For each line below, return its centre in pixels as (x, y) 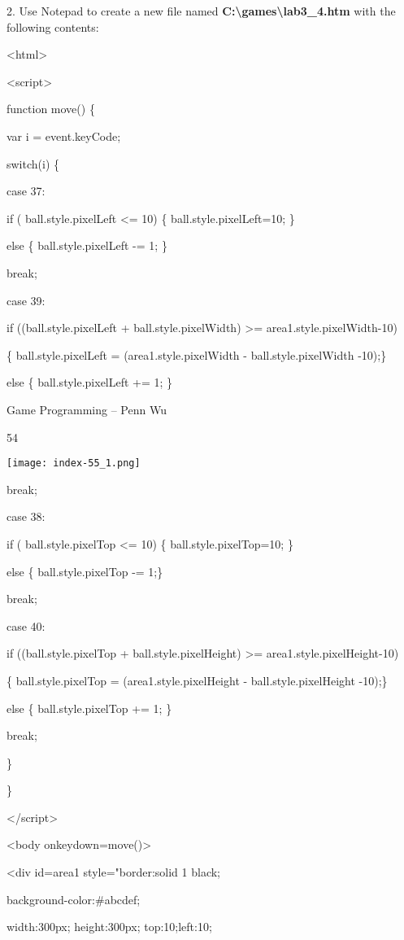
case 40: (26, 625)
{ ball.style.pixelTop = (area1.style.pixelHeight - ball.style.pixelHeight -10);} (197, 680)
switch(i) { (33, 163)
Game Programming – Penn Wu (87, 409)
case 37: (26, 191)
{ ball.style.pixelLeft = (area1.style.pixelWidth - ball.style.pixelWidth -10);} (197, 354)
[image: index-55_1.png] (74, 463)
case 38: (26, 516)
